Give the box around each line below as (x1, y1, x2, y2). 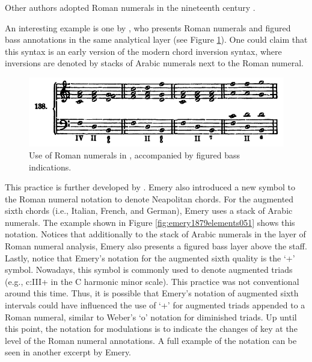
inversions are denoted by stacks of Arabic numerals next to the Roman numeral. (5, 57, 304, 69)
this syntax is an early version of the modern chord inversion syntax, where (5, 45, 282, 57)
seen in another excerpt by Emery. (5, 346, 131, 358)
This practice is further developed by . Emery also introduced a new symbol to (5, 181, 295, 193)
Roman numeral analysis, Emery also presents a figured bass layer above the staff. (5, 240, 307, 252)
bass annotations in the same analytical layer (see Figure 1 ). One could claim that (5, 33, 308, 46)
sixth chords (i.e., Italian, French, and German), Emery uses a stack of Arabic (5, 204, 293, 217)
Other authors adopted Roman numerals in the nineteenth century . (5, 1, 255, 13)
